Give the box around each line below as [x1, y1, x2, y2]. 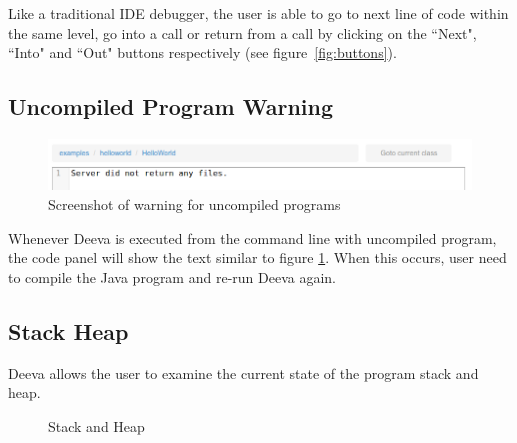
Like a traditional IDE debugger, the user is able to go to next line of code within [8, 3, 509, 23]
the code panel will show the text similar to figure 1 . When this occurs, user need [8, 247, 507, 268]
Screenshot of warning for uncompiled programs [48, 193, 341, 214]
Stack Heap [8, 315, 129, 346]
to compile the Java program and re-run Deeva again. [8, 266, 336, 287]
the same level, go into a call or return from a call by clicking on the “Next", [8, 22, 477, 43]
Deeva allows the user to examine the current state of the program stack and [8, 362, 479, 383]
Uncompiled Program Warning [8, 91, 333, 122]
